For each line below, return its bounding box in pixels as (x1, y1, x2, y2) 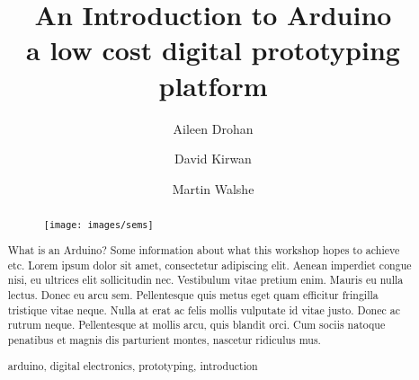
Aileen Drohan (173, 119, 254, 137)
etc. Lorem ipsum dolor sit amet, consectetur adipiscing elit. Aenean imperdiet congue (7, 257, 412, 272)
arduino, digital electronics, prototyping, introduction (7, 358, 258, 373)
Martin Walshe (172, 179, 254, 198)
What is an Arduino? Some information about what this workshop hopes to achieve (7, 243, 400, 258)
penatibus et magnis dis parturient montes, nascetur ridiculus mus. (7, 332, 321, 348)
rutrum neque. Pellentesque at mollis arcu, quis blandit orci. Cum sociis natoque (7, 317, 386, 332)
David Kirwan (174, 149, 252, 168)
